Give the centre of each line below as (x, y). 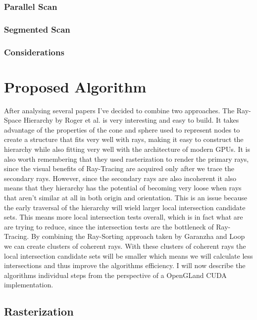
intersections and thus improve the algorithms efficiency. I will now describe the (125, 265)
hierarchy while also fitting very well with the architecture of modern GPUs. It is (127, 149)
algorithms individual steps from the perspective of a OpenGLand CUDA (115, 275)
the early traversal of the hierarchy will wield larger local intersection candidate (125, 207)
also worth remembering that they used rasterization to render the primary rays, (127, 159)
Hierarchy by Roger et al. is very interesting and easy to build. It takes (131, 120)
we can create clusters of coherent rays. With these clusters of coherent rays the (125, 246)
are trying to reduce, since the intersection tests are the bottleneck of (109, 226)
